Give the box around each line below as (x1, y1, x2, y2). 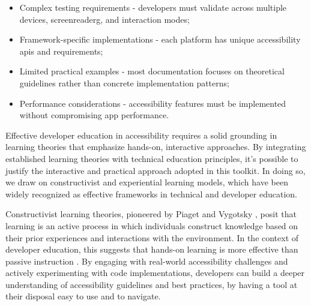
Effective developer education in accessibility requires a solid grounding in (5, 128, 277, 141)
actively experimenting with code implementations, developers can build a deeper (5, 266, 305, 279)
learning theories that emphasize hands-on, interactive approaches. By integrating (5, 140, 306, 153)
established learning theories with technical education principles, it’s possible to (5, 152, 298, 164)
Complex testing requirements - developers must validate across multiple (19, 1, 287, 13)
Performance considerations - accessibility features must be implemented (19, 97, 286, 109)
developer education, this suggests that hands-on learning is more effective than (5, 243, 298, 256)
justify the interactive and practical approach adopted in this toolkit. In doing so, (5, 164, 306, 176)
